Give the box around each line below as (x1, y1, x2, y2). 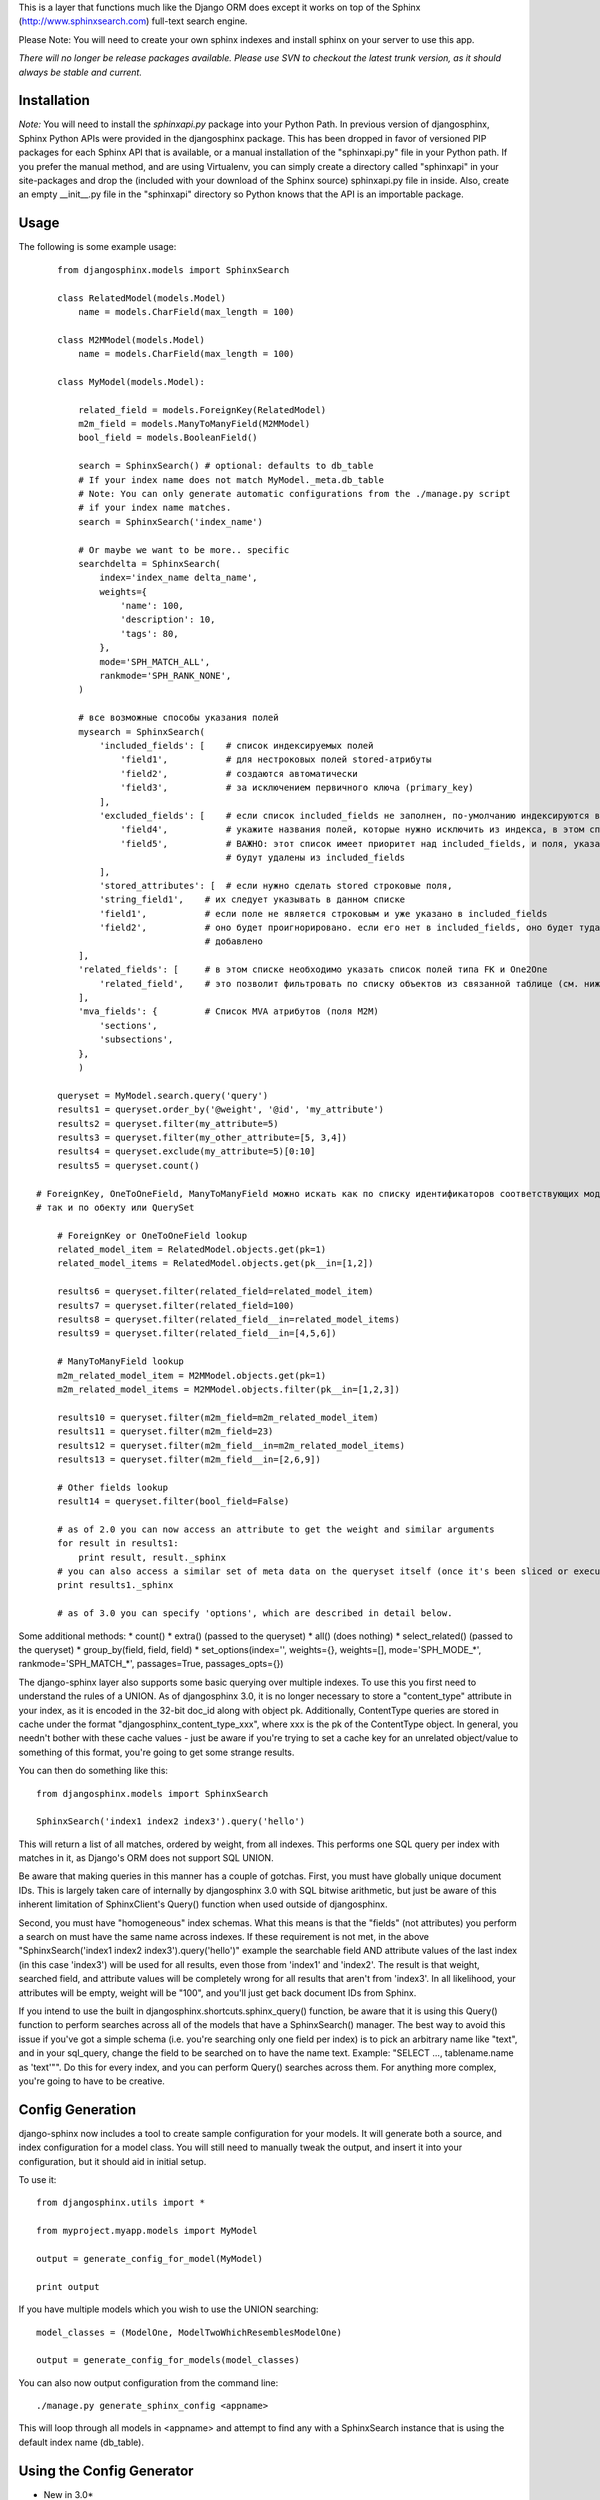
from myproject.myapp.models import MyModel (36, 2225, 259, 2237)
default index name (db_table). (18, 2436, 145, 2448)
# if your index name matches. (78, 502, 232, 514)
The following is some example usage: (18, 241, 177, 253)
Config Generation (18, 2101, 137, 2118)
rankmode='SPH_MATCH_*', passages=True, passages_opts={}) (18, 1658, 284, 1670)
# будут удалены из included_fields (225, 852, 406, 864)
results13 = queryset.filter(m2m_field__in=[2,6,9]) (56, 1453, 322, 1465)
